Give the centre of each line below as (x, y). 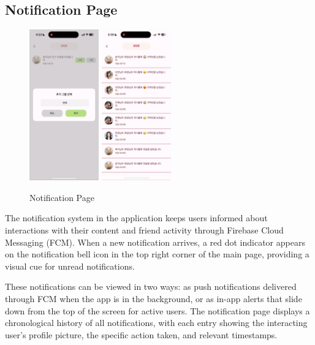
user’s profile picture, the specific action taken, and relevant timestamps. (141, 334)
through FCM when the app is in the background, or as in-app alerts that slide (154, 298)
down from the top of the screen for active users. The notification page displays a (157, 310)
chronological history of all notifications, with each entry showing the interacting (156, 323)
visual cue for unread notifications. (70, 266)
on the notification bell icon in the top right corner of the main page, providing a (157, 254)
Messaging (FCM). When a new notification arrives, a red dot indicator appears (155, 242)
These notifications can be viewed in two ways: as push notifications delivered (151, 286)
